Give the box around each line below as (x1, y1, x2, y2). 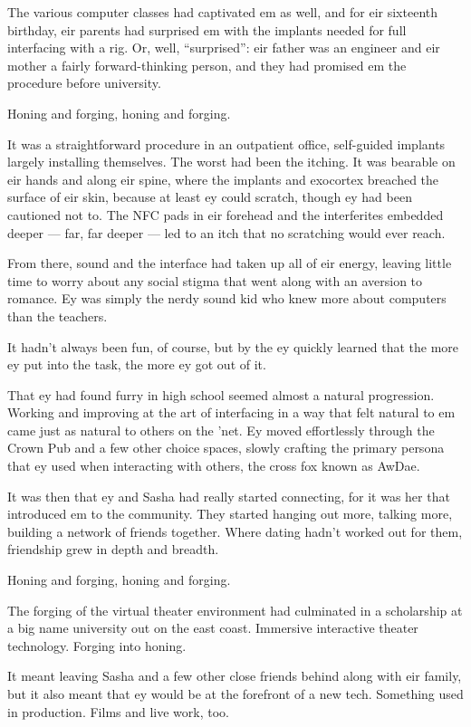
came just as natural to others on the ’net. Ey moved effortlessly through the (7, 420, 435, 439)
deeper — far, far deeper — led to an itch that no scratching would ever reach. (7, 223, 446, 242)
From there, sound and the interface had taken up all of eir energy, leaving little (7, 253, 452, 273)
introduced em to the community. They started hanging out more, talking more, (7, 504, 453, 523)
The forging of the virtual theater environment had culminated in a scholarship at (7, 600, 463, 619)
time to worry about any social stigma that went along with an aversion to (7, 271, 423, 290)
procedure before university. (7, 73, 161, 92)
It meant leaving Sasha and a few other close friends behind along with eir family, (7, 666, 462, 685)
